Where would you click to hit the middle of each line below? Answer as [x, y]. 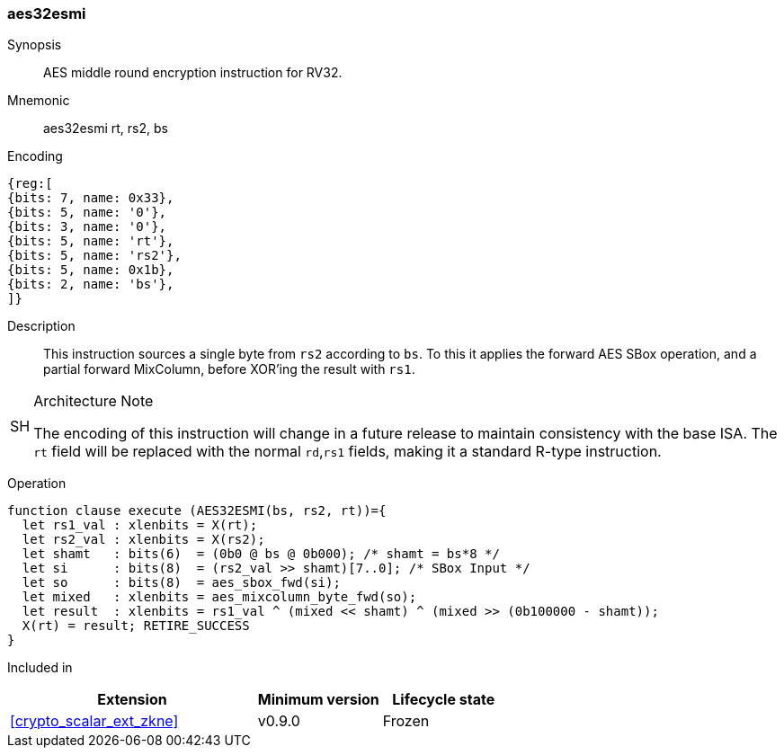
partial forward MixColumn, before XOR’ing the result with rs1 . [229, 369]
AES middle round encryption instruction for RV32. [193, 73]
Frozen [406, 721]
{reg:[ [30, 184]
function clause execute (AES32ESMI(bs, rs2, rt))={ [197, 511]
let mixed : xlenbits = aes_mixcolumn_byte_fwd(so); [219, 597]
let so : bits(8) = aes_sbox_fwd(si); [181, 583]
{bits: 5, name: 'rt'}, [91, 241]
